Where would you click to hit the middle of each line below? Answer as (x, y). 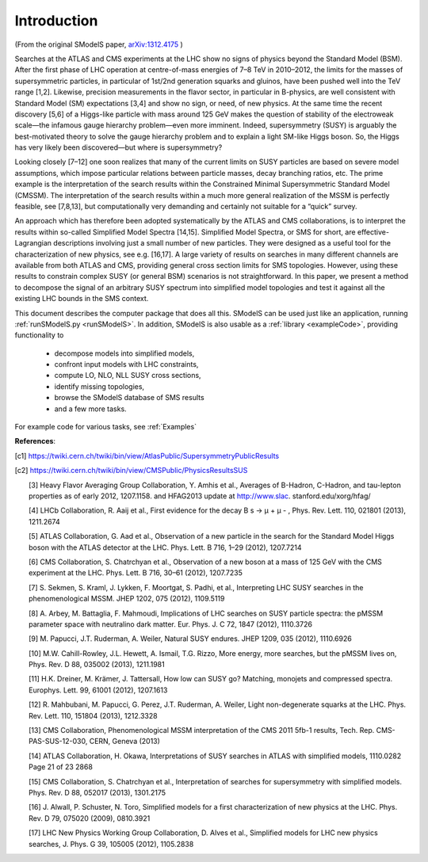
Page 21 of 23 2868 (61, 767)
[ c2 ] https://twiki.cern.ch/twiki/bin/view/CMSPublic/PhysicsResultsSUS (131, 471)
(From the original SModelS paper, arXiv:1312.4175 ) (99, 44)
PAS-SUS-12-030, (58, 742)
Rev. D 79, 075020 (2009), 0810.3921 (90, 818)
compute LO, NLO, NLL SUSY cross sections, (128, 376)
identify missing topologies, (99, 386)
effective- (373, 232)
